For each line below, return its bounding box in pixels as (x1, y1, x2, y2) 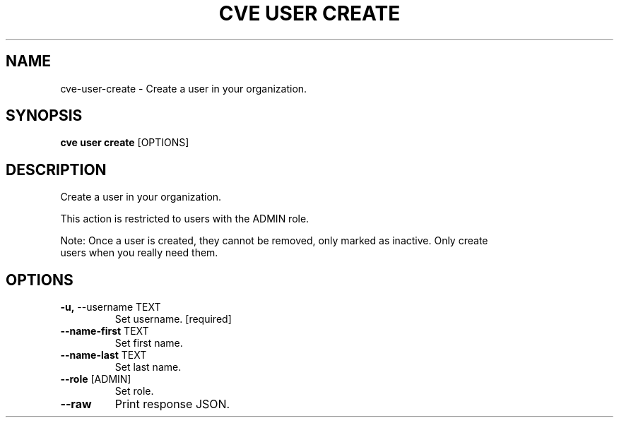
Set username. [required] (114, 313, 232, 326)
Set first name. (114, 337, 183, 350)
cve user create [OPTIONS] (60, 136, 189, 149)
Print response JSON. (114, 397, 230, 412)
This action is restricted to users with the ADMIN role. (60, 213, 309, 225)
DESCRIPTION (6, 160, 107, 179)
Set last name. (114, 361, 182, 374)
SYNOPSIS (6, 107, 83, 125)
